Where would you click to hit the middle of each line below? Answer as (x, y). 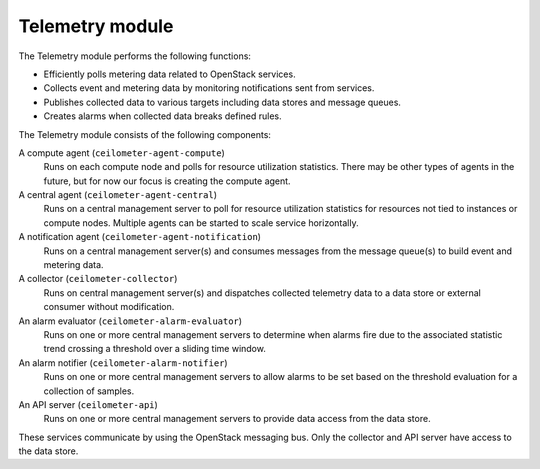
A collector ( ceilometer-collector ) (98, 279)
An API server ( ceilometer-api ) (88, 404)
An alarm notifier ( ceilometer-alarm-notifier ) (123, 362)
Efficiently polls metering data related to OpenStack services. (169, 74)
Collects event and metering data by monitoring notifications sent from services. (209, 88)
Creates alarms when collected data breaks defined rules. (162, 116)
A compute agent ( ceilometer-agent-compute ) (121, 152)
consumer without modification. (109, 307)
